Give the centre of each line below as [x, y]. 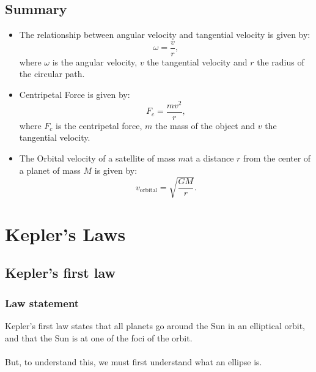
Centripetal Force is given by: [75, 95]
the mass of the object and [205, 125]
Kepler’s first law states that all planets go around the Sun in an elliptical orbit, [155, 326]
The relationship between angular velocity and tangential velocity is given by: [165, 35]
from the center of [277, 158]
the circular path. [52, 74]
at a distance [210, 158]
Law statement [42, 303]
